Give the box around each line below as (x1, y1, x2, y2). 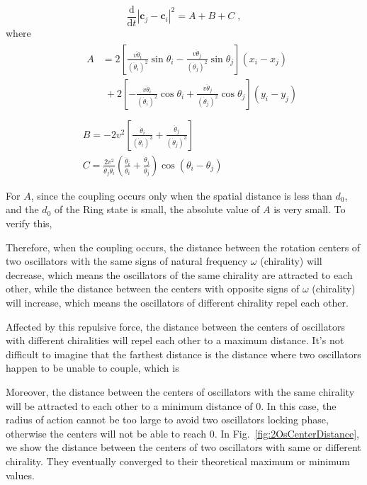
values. (6, 467, 35, 482)
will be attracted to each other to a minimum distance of (6, 398, 253, 413)
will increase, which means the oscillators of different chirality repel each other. (6, 295, 349, 309)
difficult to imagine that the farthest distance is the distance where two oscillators (6, 346, 361, 361)
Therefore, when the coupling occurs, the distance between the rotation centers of (6, 239, 361, 254)
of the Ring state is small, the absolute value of (54, 202, 260, 217)
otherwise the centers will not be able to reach (6, 426, 206, 440)
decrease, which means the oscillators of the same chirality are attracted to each (6, 267, 353, 282)
